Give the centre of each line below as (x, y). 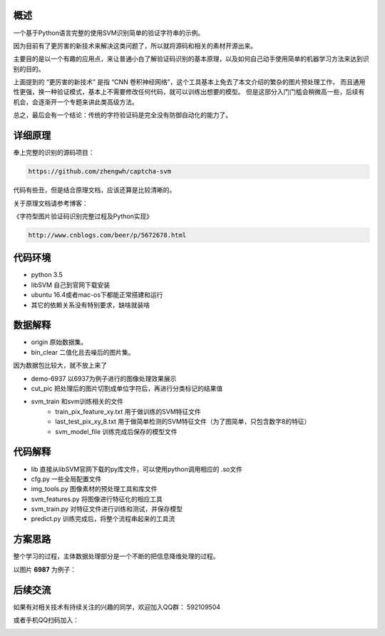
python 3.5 (47, 275)
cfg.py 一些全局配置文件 (66, 479)
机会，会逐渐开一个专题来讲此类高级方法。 (76, 102)
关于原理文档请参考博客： (51, 203)
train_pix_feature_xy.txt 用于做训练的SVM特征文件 (128, 411)
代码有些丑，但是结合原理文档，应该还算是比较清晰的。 (94, 190)
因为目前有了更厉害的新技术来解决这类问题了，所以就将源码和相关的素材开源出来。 (135, 46)
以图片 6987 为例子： (45, 569)
